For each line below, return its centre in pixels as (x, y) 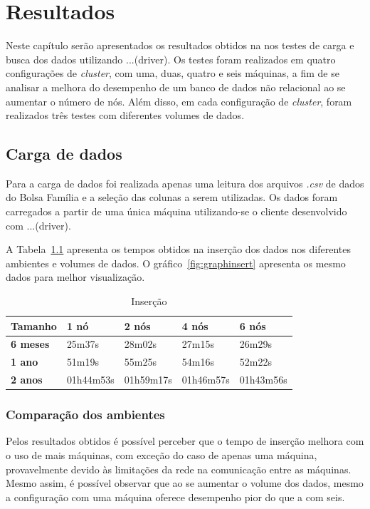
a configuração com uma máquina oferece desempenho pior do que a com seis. (175, 497)
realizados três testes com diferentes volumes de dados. (125, 115)
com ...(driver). (38, 225)
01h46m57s (206, 380)
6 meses (30, 344)
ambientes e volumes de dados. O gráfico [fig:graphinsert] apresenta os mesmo (176, 263)
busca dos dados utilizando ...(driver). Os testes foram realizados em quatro (171, 59)
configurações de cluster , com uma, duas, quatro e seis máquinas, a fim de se (173, 73)
